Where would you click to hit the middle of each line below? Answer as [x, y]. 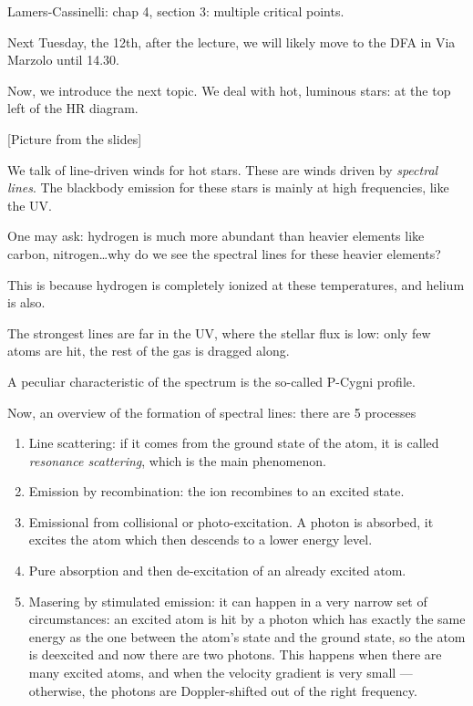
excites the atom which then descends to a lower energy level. [201, 540]
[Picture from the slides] [75, 138]
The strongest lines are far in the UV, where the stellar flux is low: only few [219, 332]
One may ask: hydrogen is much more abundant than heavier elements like [216, 236]
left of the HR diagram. [73, 108]
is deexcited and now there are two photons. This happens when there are [235, 654]
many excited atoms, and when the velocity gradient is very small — [221, 673]
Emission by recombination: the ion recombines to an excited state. [216, 491]
